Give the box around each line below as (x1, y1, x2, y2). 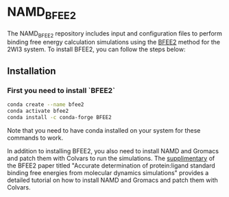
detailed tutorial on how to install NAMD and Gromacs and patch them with (7, 176, 218, 184)
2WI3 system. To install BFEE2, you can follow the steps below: (7, 45, 186, 53)
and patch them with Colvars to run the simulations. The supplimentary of (7, 154, 215, 162)
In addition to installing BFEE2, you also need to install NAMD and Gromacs (7, 146, 219, 155)
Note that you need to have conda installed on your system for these (7, 126, 201, 134)
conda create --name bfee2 (7, 101, 84, 108)
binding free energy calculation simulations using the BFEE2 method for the (7, 38, 221, 47)
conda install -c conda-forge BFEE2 (7, 114, 112, 120)
